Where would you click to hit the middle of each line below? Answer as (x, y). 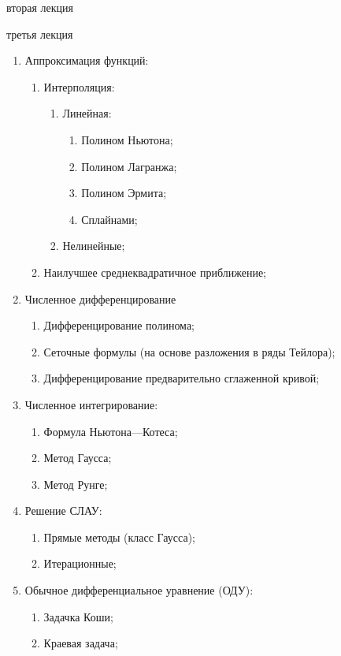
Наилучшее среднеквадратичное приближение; (155, 272)
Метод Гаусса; (78, 458)
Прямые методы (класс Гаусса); (120, 537)
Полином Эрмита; (124, 193)
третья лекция (40, 34)
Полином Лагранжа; (129, 166)
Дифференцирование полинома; (119, 325)
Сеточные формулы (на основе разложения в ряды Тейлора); (189, 351)
